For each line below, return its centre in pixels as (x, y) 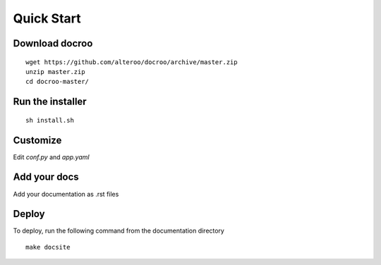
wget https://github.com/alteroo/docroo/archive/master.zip (132, 62)
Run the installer (50, 102)
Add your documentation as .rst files (66, 194)
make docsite (48, 247)
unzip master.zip (55, 72)
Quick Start (47, 18)
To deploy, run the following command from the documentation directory (119, 231)
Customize (37, 140)
